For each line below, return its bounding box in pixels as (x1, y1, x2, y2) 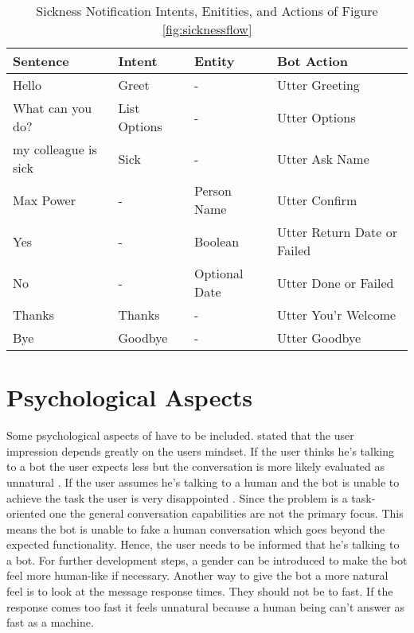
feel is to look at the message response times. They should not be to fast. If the (6, 583, 393, 600)
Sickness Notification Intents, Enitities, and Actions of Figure (36, 2, 378, 20)
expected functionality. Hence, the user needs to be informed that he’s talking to (6, 536, 400, 553)
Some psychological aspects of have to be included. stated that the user (6, 427, 354, 444)
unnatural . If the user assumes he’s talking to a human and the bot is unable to (6, 473, 400, 490)
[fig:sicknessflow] (162, 20, 252, 38)
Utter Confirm (277, 190, 357, 209)
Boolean (193, 231, 240, 250)
